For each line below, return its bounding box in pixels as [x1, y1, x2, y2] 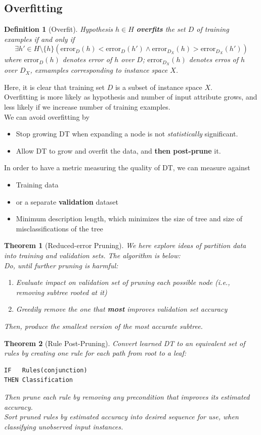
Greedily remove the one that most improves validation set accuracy [16, 304, 228, 314]
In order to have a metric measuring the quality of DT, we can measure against [4, 162, 250, 173]
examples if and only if [4, 33, 75, 44]
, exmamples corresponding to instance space [30, 65, 168, 75]
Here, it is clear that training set [4, 81, 105, 92]
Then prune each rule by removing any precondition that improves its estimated [4, 391, 250, 402]
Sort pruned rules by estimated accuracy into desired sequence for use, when [4, 411, 239, 422]
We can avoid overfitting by [4, 111, 90, 122]
